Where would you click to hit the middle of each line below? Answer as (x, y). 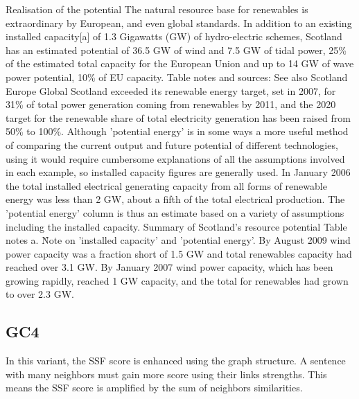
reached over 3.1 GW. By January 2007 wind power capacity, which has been (169, 267)
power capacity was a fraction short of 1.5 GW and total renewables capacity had (179, 253)
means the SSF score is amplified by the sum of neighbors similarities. (154, 388)
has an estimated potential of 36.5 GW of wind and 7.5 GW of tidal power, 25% (176, 50)
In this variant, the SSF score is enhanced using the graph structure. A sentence (176, 361)
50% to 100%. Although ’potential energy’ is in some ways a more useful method (177, 131)
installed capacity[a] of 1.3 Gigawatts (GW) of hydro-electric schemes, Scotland (174, 36)
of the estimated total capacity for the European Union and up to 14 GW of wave (180, 63)
